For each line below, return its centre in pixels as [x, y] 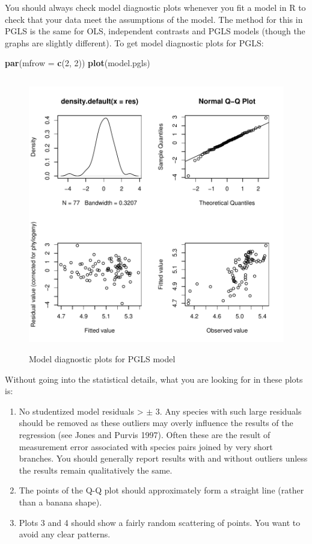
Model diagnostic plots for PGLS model [102, 359]
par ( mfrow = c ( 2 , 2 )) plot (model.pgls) [78, 63]
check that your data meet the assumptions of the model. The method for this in [154, 19]
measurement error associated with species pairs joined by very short [146, 446]
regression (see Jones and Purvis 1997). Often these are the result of [145, 435]
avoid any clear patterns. [65, 534]
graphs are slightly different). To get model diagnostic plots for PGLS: [134, 42]
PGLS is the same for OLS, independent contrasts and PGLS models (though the [155, 31]
